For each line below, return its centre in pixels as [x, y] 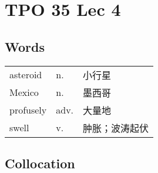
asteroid [26, 75]
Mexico [24, 92]
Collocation [40, 163]
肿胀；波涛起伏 [116, 128]
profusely [28, 110]
